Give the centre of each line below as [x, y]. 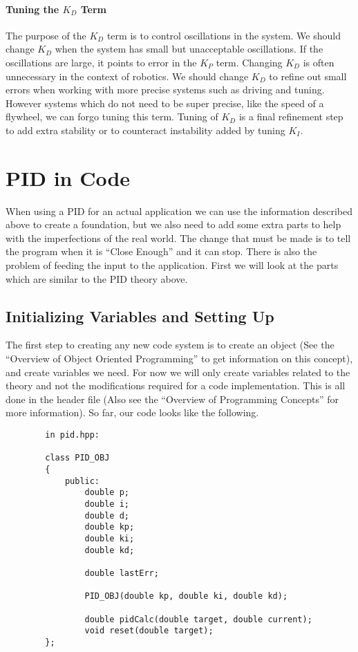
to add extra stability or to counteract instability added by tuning [145, 130]
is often [319, 62]
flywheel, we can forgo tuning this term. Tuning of [112, 117]
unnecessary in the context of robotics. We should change [127, 76]
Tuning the [32, 9]
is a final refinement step [291, 117]
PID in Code [68, 177]
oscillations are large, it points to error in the [101, 62]
